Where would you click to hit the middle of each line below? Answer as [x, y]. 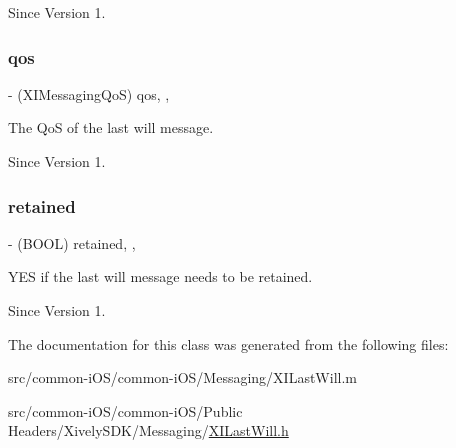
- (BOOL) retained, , [72, 242]
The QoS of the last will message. [111, 127]
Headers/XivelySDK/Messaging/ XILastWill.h [148, 430]
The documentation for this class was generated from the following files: [228, 343]
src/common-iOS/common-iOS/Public [125, 410]
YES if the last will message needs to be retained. [160, 276]
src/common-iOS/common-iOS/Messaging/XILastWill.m [182, 377]
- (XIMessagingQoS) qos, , [89, 93]
